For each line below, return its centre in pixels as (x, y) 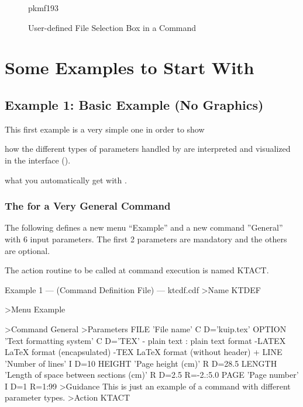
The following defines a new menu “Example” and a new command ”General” (144, 227)
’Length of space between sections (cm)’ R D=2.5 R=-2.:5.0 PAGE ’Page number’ (152, 375)
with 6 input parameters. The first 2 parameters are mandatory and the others (146, 239)
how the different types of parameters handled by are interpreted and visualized (148, 149)
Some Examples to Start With (130, 67)
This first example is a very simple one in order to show (105, 129)
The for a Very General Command (88, 206)
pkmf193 (44, 8)
